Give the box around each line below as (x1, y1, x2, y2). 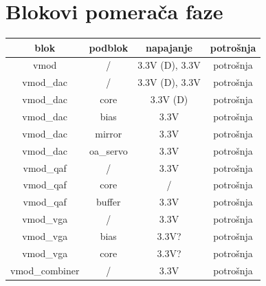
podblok (89, 40, 129, 54)
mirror (95, 126, 122, 140)
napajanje (146, 40, 192, 54)
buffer (96, 195, 121, 209)
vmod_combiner (10, 263, 80, 277)
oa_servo (89, 143, 128, 157)
